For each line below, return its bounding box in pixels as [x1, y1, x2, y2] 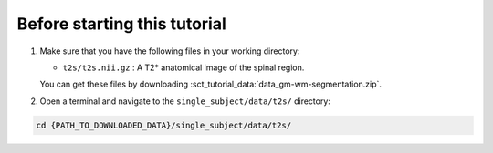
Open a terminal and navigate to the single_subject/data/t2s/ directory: [39, 96, 330, 107]
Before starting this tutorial [16, 14, 227, 34]
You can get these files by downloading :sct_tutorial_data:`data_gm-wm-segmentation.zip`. [39, 78, 383, 90]
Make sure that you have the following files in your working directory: [39, 46, 300, 56]
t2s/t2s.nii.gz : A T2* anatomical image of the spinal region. [62, 62, 305, 73]
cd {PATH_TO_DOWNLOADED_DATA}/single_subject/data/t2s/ [36, 119, 292, 130]
